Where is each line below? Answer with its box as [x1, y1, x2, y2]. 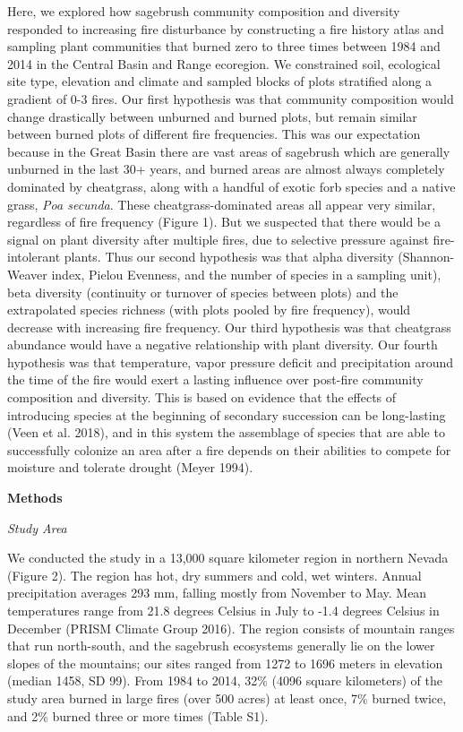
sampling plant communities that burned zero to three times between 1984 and [7, 37, 441, 56]
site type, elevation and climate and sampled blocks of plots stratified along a [7, 72, 433, 90]
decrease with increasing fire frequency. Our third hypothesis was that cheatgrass [7, 317, 451, 336]
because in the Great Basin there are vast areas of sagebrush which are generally [7, 142, 450, 160]
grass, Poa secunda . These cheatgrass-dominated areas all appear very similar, [7, 194, 436, 213]
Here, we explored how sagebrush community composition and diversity [7, 2, 400, 20]
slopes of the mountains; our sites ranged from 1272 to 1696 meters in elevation [7, 653, 443, 672]
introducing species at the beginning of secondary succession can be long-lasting [7, 405, 446, 424]
